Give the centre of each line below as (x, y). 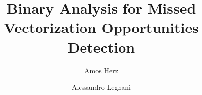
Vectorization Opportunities (101, 27)
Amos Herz (101, 70)
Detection (101, 47)
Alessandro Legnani (101, 87)
